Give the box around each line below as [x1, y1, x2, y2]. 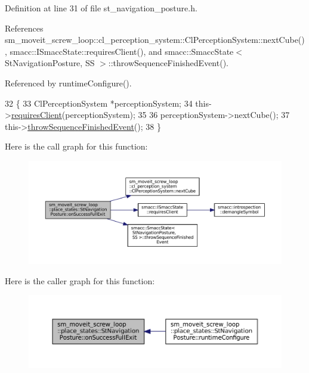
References [5, 21, 44, 34]
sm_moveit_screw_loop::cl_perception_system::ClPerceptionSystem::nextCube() [5, 33, 305, 46]
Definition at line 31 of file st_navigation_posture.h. [5, 2, 197, 14]
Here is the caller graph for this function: [5, 274, 155, 287]
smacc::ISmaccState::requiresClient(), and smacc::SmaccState [10, 45, 234, 57]
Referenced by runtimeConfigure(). [5, 76, 132, 89]
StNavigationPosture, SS [5, 57, 95, 69]
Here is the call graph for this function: [5, 140, 148, 153]
